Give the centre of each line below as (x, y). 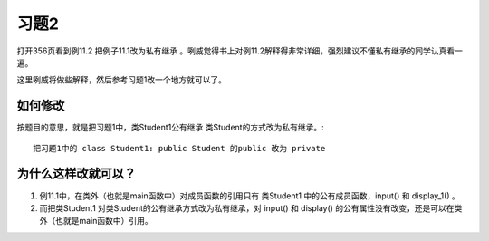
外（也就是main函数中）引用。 (96, 221)
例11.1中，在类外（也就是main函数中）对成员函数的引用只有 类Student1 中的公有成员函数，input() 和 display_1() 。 (250, 196)
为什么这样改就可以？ (76, 174)
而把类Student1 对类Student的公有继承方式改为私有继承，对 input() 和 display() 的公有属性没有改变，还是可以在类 (251, 207)
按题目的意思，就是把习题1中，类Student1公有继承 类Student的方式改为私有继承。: (171, 128)
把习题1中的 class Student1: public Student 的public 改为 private (179, 148)
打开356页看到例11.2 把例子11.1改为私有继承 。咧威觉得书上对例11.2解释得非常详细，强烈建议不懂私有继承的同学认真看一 (240, 51)
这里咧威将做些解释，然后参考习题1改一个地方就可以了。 (121, 80)
